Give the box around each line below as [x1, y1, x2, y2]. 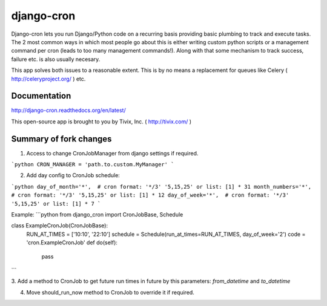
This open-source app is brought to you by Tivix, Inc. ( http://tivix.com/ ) [11, 118, 192, 125]
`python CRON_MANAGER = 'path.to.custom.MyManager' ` [11, 161, 174, 168]
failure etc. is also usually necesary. [11, 55, 101, 63]
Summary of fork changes [11, 134, 112, 144]
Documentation [11, 91, 71, 101]
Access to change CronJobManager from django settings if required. [26, 149, 199, 157]
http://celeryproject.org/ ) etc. [11, 75, 86, 82]
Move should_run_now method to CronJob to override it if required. [26, 288, 195, 296]
